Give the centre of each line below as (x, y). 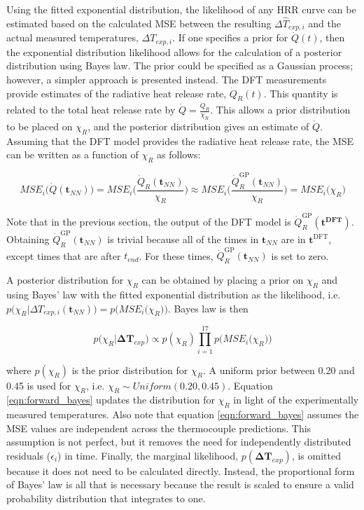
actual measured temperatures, (72, 37)
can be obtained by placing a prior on (223, 280)
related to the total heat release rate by (91, 110)
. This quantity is (301, 93)
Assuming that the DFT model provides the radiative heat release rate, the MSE (180, 140)
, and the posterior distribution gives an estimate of (198, 126)
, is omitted (316, 455)
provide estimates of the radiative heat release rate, (117, 93)
